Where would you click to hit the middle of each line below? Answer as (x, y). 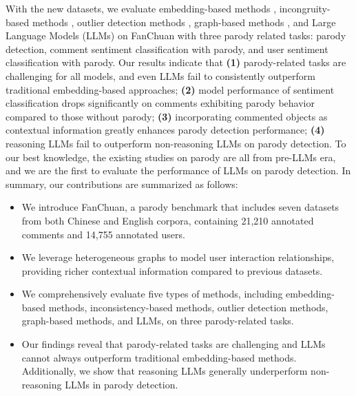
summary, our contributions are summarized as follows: (122, 184)
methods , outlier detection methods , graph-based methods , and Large (184, 22)
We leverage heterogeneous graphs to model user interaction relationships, (178, 257)
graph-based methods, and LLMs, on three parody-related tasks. (158, 321)
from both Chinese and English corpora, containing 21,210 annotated (168, 220)
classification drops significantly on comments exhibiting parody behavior (160, 103)
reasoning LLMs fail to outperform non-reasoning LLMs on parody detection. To (176, 143)
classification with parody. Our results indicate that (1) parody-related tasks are (176, 62)
